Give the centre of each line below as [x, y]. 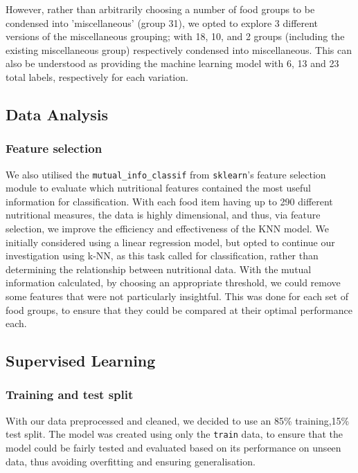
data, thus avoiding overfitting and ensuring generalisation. [131, 461]
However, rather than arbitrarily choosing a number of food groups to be [160, 9]
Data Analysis [57, 114]
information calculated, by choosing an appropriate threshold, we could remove [173, 282]
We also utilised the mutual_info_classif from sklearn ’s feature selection [166, 174]
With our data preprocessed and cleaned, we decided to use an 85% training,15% [178, 420]
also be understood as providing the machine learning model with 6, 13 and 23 [172, 63]
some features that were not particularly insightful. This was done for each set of [177, 296]
